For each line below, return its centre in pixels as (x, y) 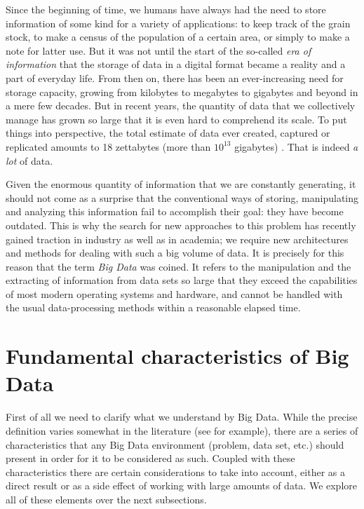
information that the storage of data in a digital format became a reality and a (176, 64)
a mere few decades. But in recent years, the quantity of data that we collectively (181, 106)
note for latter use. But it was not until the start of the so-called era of (159, 50)
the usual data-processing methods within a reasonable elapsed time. (153, 307)
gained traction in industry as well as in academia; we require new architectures (177, 239)
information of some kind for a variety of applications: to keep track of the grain (178, 23)
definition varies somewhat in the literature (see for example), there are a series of (182, 430)
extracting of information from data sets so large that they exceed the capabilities (182, 280)
